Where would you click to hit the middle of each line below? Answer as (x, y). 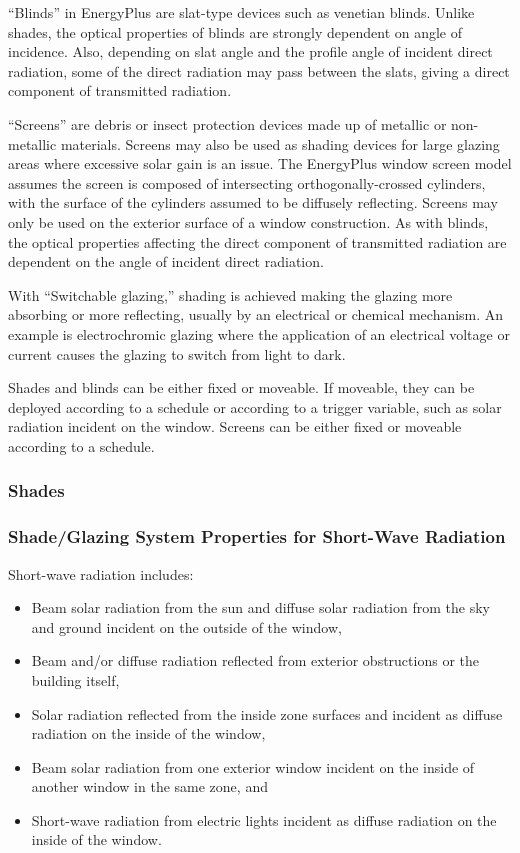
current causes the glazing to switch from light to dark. (177, 353)
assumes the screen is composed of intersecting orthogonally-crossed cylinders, (247, 182)
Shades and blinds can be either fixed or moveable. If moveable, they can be (241, 387)
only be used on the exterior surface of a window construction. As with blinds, (248, 221)
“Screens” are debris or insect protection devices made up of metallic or (227, 123)
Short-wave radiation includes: (101, 573)
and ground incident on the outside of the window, (186, 626)
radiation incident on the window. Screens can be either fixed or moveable (235, 426)
